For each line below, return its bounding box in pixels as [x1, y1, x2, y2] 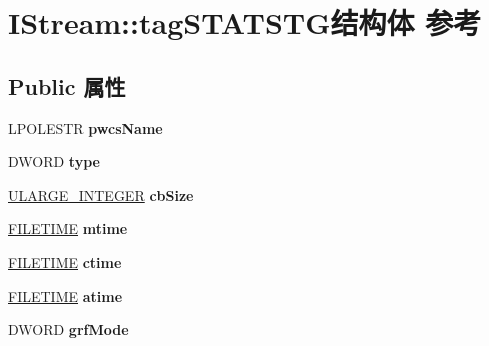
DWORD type [8, 151, 100, 172]
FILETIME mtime [8, 218, 128, 239]
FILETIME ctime [8, 251, 122, 272]
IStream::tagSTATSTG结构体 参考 [8, 2, 482, 43]
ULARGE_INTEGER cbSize [8, 184, 194, 205]
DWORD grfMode [8, 319, 129, 340]
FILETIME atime [8, 285, 123, 306]
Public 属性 [8, 70, 126, 101]
